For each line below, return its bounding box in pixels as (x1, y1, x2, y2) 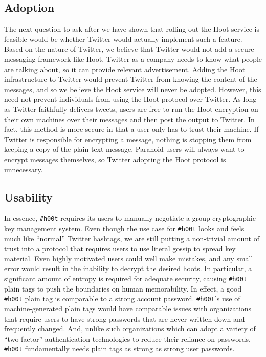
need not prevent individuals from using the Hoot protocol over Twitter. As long (4, 94, 257, 104)
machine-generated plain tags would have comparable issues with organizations (4, 303, 252, 314)
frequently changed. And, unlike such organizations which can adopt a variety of (4, 323, 256, 334)
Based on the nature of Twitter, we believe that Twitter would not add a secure (4, 43, 254, 54)
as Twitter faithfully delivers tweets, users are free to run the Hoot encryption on (4, 103, 258, 114)
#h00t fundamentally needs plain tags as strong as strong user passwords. (4, 343, 235, 354)
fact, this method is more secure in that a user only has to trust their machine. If (4, 124, 259, 135)
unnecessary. (4, 164, 43, 174)
